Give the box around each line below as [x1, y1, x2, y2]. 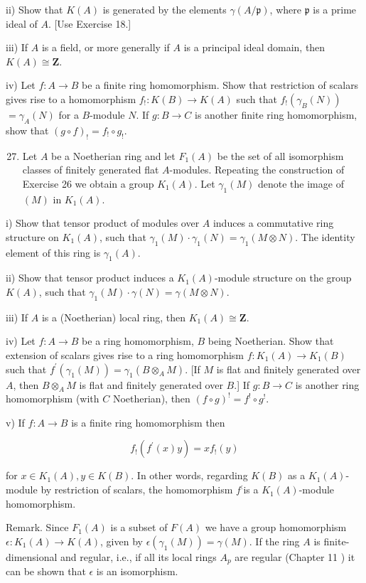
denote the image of [258, 176, 344, 191]
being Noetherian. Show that [208, 333, 334, 348]
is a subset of [110, 520, 168, 535]
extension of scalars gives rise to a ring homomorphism [6, 347, 244, 362]
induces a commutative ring [212, 215, 334, 230]
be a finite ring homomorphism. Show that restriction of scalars [82, 77, 359, 92]
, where [269, 2, 301, 16]
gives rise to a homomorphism [6, 91, 136, 106]
